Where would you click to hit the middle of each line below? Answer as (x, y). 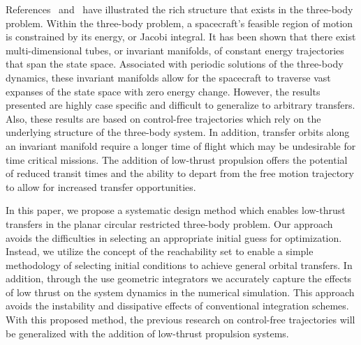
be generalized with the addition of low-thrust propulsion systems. (147, 333)
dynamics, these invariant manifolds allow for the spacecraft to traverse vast (168, 77)
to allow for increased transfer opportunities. (101, 186)
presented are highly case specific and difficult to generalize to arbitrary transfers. (180, 105)
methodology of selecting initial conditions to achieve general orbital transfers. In (179, 264)
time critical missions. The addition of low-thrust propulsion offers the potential (177, 159)
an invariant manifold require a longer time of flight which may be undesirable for (181, 145)
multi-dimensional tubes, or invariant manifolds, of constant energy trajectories (175, 50)
